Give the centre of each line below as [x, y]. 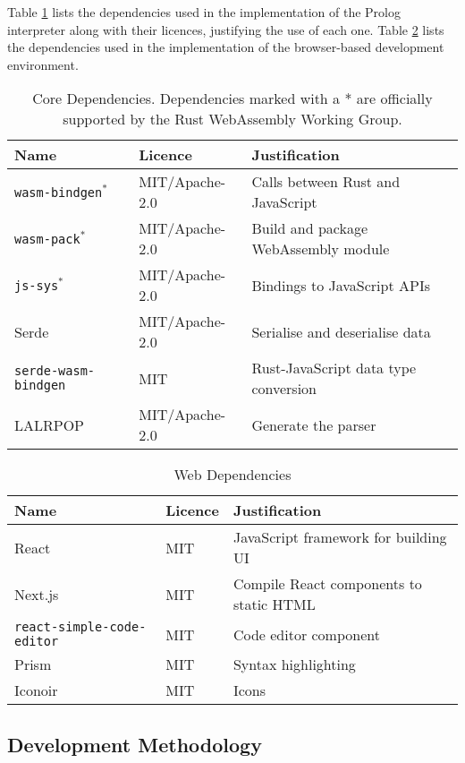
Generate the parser [314, 424]
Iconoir [36, 690]
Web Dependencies [232, 475]
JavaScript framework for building [340, 537]
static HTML [274, 604]
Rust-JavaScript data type [334, 368]
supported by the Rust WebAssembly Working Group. [232, 119]
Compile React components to [327, 584]
